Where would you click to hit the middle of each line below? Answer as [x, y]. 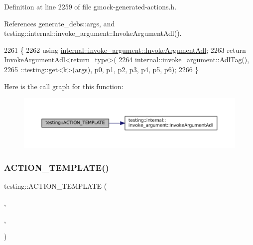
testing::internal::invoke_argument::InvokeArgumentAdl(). [93, 33]
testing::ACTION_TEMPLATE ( [56, 186]
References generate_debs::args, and [60, 23]
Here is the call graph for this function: [64, 86]
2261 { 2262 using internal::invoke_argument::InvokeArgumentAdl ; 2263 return [125, 50]
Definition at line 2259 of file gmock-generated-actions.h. [90, 6]
